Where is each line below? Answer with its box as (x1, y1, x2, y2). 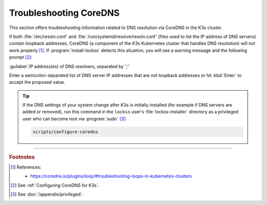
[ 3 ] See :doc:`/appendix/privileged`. (10, 191, 84, 197)
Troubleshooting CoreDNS (9, 7, 120, 18)
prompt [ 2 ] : (9, 54, 33, 60)
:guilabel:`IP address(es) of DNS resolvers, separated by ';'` (9, 63, 131, 69)
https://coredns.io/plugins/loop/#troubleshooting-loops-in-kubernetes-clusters (30, 173, 192, 179)
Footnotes (9, 153, 35, 160)
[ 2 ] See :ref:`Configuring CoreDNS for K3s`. (10, 182, 100, 188)
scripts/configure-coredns (33, 129, 98, 135)
